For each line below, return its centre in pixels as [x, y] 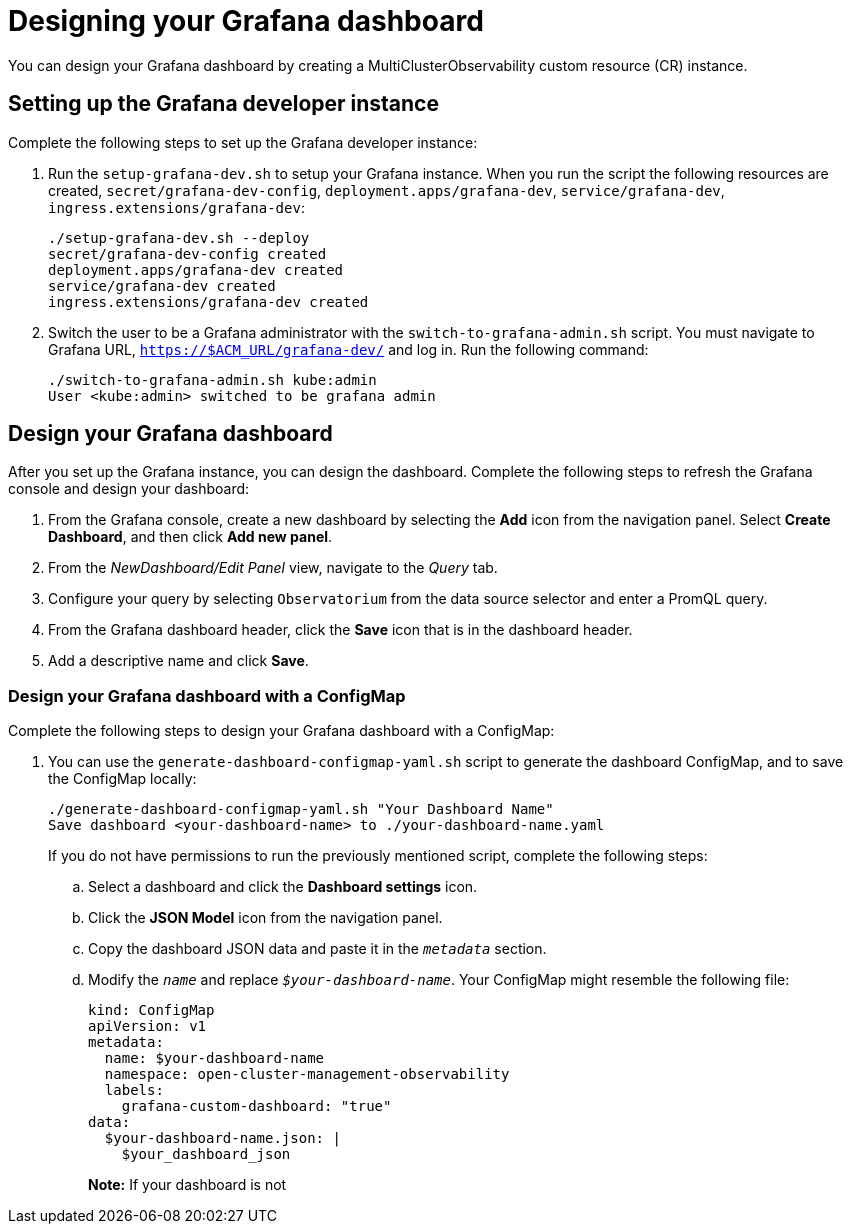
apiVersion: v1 [147, 1026]
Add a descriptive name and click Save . [178, 661]
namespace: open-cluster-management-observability [307, 1074]
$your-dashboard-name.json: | [222, 1138]
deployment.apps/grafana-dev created [196, 269]
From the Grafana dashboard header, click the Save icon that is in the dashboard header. [340, 630]
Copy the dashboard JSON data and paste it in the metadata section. [317, 949]
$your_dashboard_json [206, 1154]
